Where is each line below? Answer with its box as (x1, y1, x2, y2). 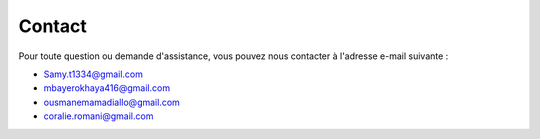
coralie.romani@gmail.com (43, 110, 154, 122)
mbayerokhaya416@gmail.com (43, 82, 170, 94)
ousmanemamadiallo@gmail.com (43, 96, 180, 108)
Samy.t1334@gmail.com (43, 68, 144, 80)
